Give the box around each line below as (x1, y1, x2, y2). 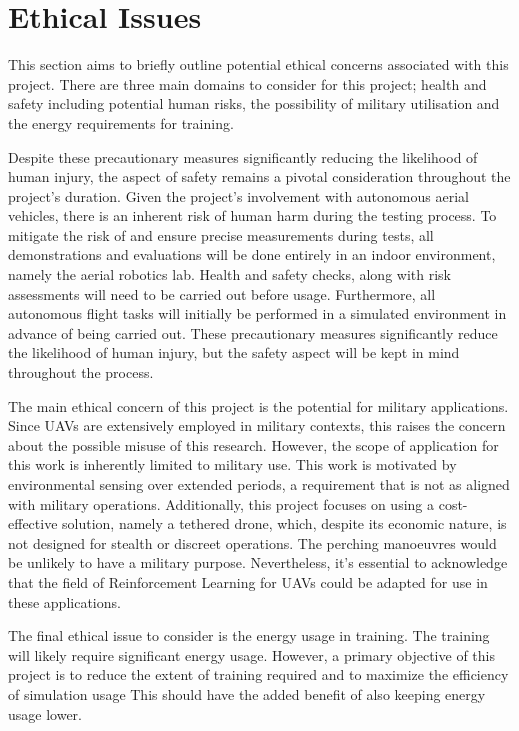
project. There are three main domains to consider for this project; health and (8, 73, 487, 94)
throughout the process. (8, 362, 154, 383)
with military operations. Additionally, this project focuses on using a (8, 493, 435, 514)
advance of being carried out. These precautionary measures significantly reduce (8, 322, 498, 343)
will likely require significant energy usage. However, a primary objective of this (8, 644, 495, 665)
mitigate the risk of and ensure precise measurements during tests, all (8, 224, 434, 245)
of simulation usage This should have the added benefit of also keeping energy (8, 683, 486, 704)
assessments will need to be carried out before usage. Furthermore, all (8, 283, 436, 304)
